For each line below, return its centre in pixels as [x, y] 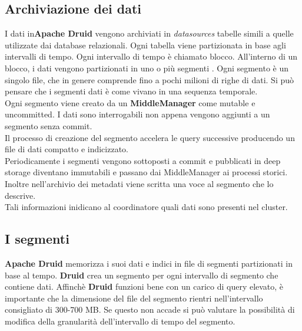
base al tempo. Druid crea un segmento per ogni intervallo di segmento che [142, 275]
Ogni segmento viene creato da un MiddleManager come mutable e [130, 102]
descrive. [20, 195]
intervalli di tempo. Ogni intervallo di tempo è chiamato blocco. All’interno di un [151, 56]
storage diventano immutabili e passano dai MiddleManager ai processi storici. [146, 172]
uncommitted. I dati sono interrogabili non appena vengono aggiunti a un [137, 114]
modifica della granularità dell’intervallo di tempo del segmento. [120, 321]
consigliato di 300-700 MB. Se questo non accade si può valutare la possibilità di [150, 309]
